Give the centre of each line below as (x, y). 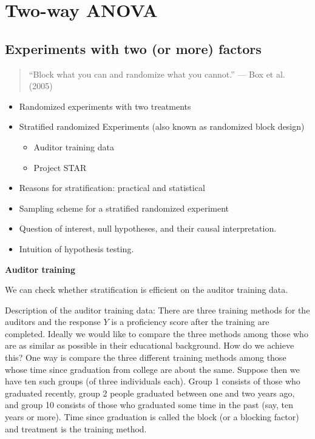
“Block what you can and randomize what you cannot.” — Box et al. (157, 74)
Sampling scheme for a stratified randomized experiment (124, 208)
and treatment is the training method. (76, 428)
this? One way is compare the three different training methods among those (146, 357)
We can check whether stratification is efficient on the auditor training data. (147, 290)
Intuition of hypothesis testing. (76, 248)
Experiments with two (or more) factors (133, 48)
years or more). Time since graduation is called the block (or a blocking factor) (152, 417)
